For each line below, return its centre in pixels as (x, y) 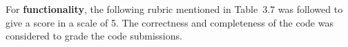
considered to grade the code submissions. (94, 36)
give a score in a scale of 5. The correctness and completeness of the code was (170, 22)
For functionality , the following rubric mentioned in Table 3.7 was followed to (174, 9)
